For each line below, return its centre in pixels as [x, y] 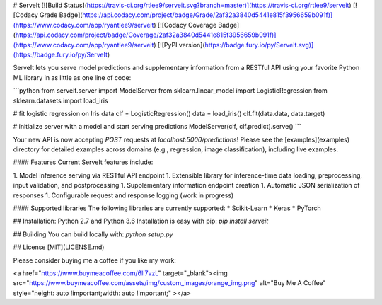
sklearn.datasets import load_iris [61, 100]
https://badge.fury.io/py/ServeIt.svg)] [259, 45]
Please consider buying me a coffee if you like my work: [95, 260]
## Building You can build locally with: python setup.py [93, 234]
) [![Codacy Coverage [185, 25]
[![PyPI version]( [181, 45]
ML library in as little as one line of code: [72, 77]
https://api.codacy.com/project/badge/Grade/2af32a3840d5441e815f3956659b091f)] [208, 15]
